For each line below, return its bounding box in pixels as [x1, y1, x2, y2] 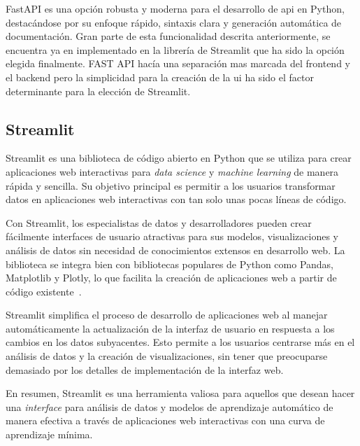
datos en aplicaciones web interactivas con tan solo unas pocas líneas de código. [6, 192, 347, 207]
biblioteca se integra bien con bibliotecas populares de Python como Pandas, [6, 256, 334, 271]
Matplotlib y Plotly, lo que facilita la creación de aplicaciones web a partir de [6, 270, 337, 285]
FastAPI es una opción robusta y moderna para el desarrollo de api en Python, [6, 1, 345, 15]
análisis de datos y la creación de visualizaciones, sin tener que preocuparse [6, 349, 328, 363]
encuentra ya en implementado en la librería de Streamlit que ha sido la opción [6, 42, 345, 57]
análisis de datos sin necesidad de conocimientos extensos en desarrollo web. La [6, 242, 345, 257]
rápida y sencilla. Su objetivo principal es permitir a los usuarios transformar [6, 178, 336, 193]
